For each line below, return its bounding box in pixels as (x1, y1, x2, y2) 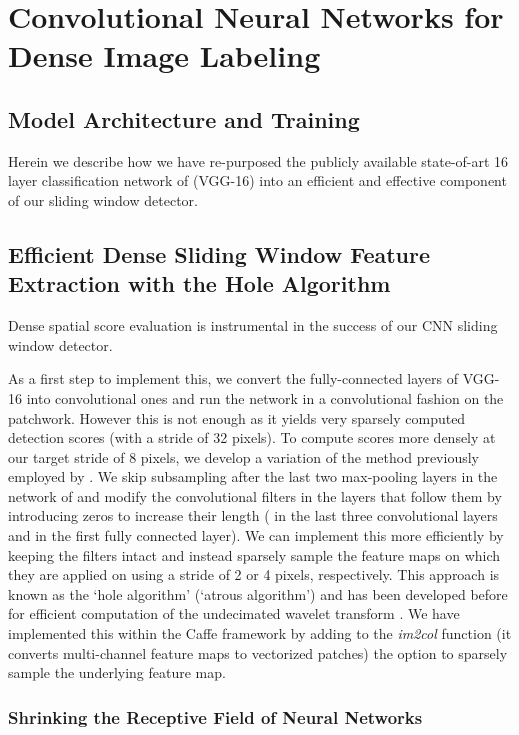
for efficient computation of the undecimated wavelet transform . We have (8, 603, 460, 624)
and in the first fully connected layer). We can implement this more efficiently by (8, 525, 504, 546)
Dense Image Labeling (8, 35, 321, 76)
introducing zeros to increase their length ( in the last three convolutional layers (8, 505, 498, 526)
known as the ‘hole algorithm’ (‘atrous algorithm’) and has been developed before (8, 583, 508, 604)
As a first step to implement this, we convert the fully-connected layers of (8, 368, 459, 389)
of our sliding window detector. (8, 189, 198, 210)
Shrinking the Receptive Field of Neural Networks (8, 704, 423, 729)
